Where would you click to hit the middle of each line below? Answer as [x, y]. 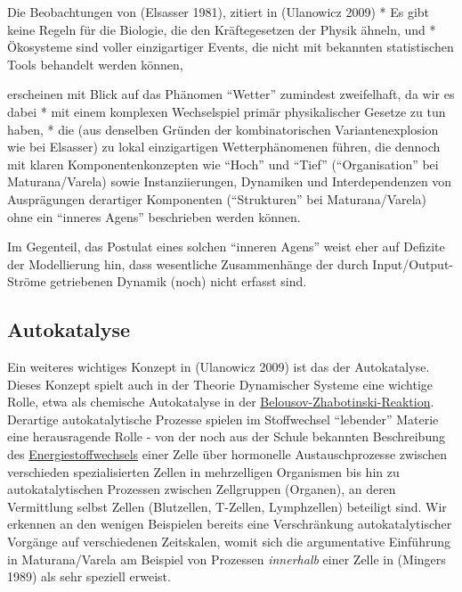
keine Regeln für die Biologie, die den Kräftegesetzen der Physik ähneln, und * [222, 29]
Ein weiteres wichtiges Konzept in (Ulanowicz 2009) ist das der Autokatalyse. [219, 367]
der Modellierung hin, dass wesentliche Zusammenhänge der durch [188, 263]
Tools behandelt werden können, [95, 64]
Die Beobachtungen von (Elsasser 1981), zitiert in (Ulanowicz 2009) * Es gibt [219, 12]
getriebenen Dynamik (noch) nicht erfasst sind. [178, 281]
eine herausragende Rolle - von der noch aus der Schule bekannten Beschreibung [226, 436]
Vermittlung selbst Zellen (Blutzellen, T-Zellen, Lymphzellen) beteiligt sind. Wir [227, 506]
